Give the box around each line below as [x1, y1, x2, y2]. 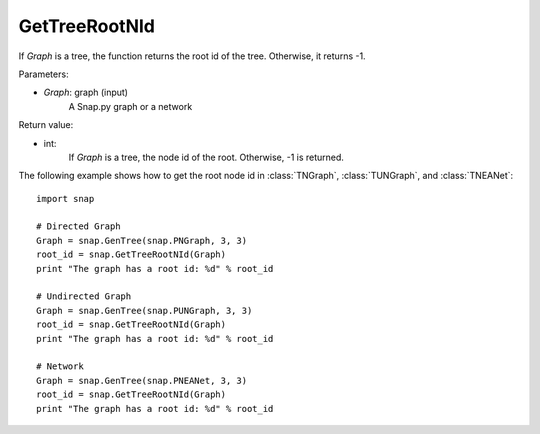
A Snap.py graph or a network [68, 100, 193, 112]
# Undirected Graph [36, 291, 132, 302]
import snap [36, 193, 95, 204]
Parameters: [18, 68, 69, 80]
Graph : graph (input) [43, 86, 129, 99]
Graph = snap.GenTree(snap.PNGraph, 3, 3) [36, 235, 248, 246]
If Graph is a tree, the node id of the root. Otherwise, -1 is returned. [68, 151, 345, 163]
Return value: [18, 119, 74, 131]
